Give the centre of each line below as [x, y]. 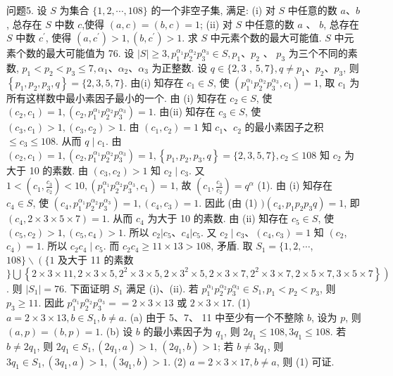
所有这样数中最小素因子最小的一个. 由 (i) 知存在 [117, 97]
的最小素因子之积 [284, 127]
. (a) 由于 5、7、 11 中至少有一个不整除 [214, 317]
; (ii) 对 [216, 24]
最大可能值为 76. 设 [90, 53]
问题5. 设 [27, 10]
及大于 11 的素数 [96, 259]
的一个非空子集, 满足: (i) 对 [213, 10]
